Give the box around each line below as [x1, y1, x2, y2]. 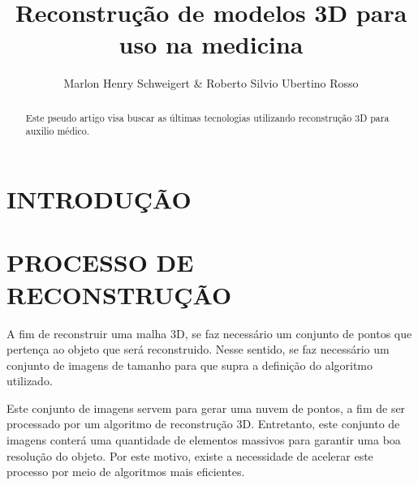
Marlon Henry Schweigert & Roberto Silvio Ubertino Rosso [63, 75, 359, 92]
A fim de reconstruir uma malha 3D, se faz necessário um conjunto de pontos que [6, 324, 412, 341]
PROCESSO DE [6, 246, 194, 279]
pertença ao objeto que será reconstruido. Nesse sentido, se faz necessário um [6, 341, 390, 358]
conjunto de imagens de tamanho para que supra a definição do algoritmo [6, 356, 373, 373]
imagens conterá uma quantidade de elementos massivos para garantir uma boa [6, 431, 401, 449]
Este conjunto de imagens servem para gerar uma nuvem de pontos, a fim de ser [6, 399, 406, 416]
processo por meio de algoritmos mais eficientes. [6, 463, 245, 480]
